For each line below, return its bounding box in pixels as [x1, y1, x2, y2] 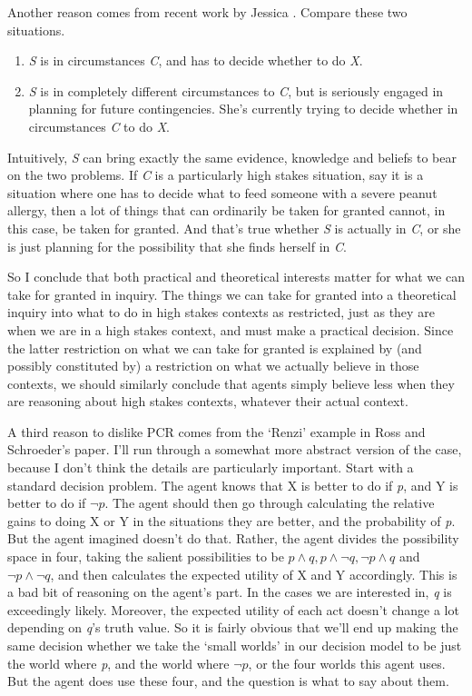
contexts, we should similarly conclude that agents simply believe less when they [7, 373, 455, 393]
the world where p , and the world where [7, 653, 230, 672]
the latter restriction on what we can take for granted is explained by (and [7, 338, 422, 357]
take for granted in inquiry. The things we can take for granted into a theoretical [7, 284, 457, 303]
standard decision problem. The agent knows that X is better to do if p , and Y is [7, 475, 458, 494]
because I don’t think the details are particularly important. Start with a [7, 458, 414, 477]
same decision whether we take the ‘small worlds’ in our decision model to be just [7, 636, 462, 654]
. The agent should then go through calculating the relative [104, 493, 435, 512]
